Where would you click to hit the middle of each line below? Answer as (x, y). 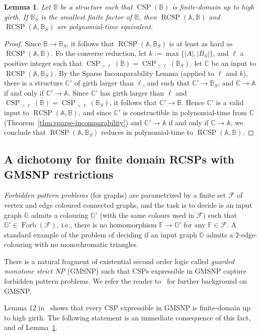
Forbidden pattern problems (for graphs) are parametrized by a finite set (115, 195)
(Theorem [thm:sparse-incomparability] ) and (73, 122)
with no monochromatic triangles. (86, 244)
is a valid (230, 102)
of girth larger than (104, 83)
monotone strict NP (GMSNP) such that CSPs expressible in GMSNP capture (125, 271)
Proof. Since (23, 43)
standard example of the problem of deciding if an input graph (101, 234)
